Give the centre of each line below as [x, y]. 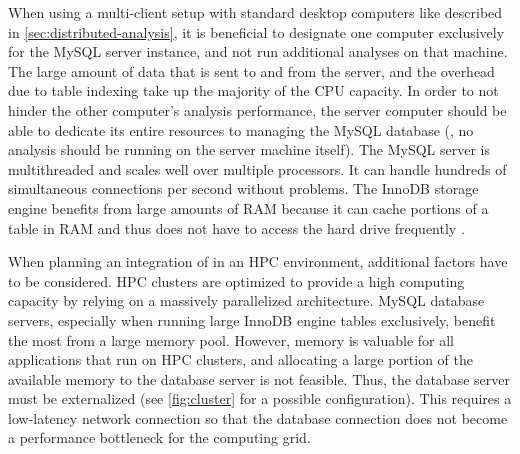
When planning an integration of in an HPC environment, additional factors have [258, 261]
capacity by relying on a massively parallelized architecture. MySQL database [246, 300]
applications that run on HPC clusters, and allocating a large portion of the [240, 359]
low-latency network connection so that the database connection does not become [258, 417]
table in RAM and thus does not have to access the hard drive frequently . [236, 227]
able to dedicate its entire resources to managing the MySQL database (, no [241, 129]
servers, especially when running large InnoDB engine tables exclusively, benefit [252, 319]
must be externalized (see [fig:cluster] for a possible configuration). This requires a [260, 398]
